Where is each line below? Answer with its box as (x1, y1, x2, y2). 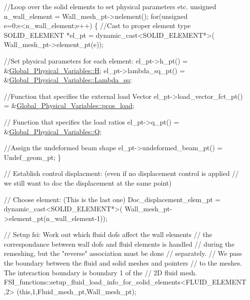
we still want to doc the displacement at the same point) (4, 177, 172, 188)
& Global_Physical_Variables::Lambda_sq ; (4, 75, 132, 85)
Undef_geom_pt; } (4, 152, 61, 162)
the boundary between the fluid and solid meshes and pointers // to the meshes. (4, 258, 242, 268)
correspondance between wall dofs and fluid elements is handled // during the (4, 238, 235, 249)
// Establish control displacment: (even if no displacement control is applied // (4, 168, 239, 178)
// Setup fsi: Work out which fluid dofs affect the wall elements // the (4, 229, 212, 239)
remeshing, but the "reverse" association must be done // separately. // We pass (4, 248, 242, 258)
